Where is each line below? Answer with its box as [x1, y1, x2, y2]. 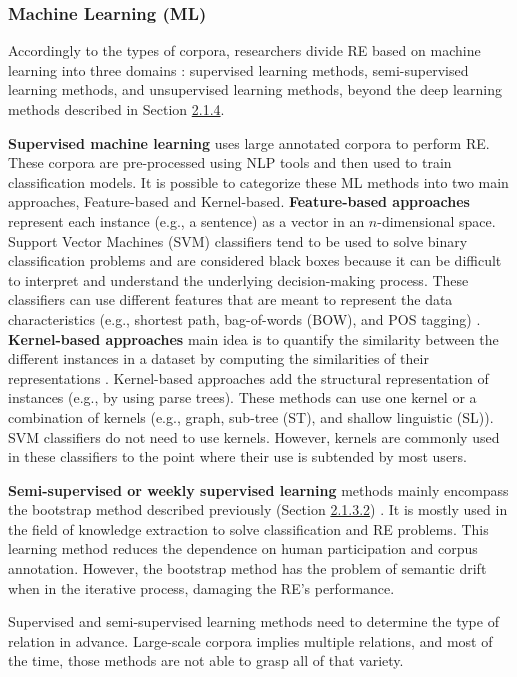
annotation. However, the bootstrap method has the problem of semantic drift [8, 558, 487, 579]
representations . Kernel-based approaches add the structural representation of [8, 367, 489, 388]
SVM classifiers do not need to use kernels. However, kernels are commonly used [8, 426, 500, 447]
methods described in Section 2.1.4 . [8, 99, 225, 119]
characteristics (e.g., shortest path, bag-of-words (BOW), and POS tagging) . [8, 308, 481, 329]
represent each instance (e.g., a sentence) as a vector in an [8, 210, 365, 231]
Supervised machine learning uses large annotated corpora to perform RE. [8, 132, 490, 153]
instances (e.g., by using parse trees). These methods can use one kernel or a [8, 387, 477, 408]
